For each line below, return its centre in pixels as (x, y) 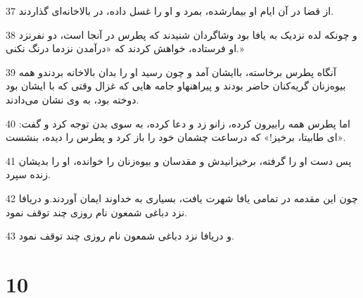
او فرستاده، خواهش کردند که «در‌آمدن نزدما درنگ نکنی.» (125, 48)
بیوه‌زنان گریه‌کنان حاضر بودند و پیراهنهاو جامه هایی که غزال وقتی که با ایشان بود (176, 86)
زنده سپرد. (28, 174)
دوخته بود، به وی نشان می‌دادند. (72, 99)
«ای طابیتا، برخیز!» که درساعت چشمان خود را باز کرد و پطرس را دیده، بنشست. (176, 137)
